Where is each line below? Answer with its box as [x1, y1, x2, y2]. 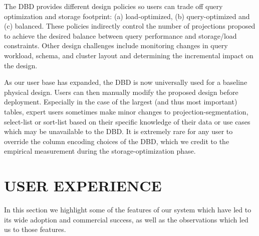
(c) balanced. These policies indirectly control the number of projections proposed [4, 21, 255, 31]
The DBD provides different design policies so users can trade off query [4, 1, 223, 11]
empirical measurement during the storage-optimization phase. [4, 146, 196, 156]
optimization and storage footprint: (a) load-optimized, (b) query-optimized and [4, 11, 250, 21]
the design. [4, 60, 38, 70]
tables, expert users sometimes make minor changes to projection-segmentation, [4, 106, 248, 116]
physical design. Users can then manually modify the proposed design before [4, 86, 238, 97]
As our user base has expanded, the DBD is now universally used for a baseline [4, 77, 247, 87]
